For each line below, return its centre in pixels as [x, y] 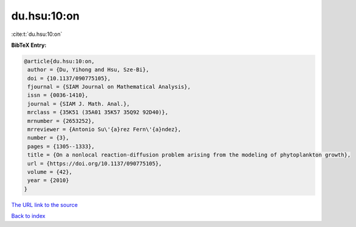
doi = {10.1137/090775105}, [69, 78]
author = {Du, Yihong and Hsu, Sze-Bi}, [88, 70]
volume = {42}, [50, 172]
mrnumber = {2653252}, [61, 121]
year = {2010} [48, 180]
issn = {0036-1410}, [58, 95]
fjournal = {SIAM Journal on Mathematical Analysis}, [109, 87]
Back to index [28, 216]
